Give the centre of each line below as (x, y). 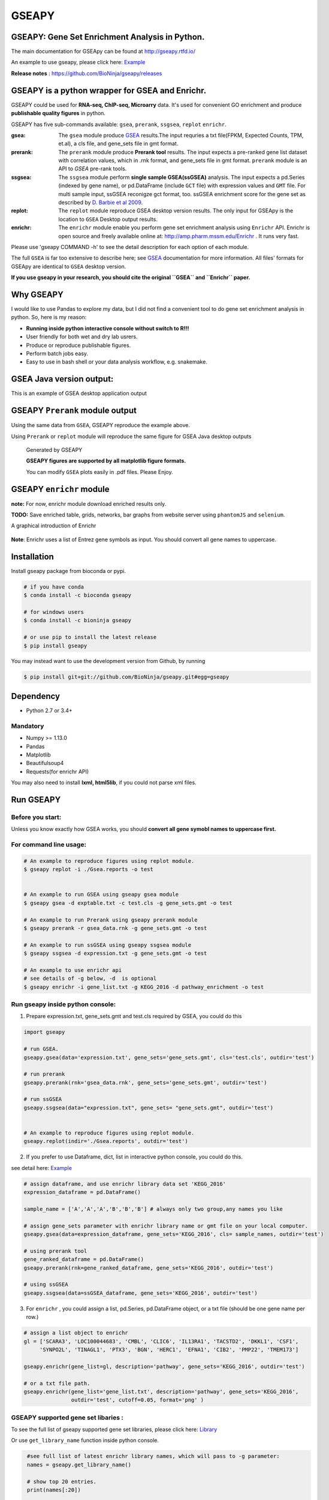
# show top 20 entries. (62, 1481)
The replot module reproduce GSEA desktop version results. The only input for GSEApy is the (176, 211)
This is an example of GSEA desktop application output (79, 394)
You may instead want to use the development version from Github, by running (108, 661)
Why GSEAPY (37, 294)
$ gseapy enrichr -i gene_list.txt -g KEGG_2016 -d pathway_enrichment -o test (144, 987)
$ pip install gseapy (55, 646)
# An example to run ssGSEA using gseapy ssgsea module (108, 945)
